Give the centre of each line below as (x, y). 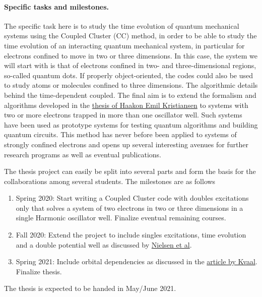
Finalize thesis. (39, 271)
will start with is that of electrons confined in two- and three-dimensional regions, (130, 65)
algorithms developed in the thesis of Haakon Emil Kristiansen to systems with (126, 105)
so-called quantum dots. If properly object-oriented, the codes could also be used (129, 75)
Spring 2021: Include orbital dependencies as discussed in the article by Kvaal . (137, 261)
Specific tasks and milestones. (57, 6)
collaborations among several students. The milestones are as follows (110, 181)
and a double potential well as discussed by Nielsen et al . (104, 244)
